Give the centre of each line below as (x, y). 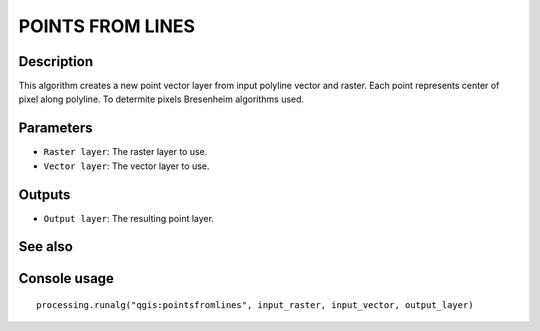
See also (46, 246)
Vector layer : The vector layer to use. (126, 166)
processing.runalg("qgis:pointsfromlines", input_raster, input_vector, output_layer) (255, 305)
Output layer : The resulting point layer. (129, 218)
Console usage (66, 278)
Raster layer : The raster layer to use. (125, 152)
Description (56, 61)
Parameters (55, 128)
